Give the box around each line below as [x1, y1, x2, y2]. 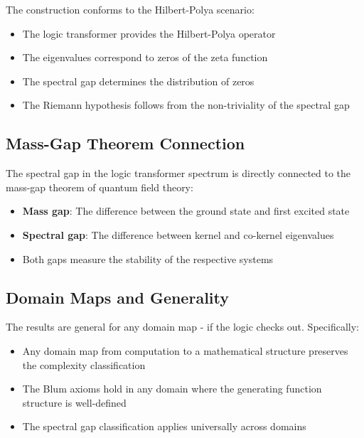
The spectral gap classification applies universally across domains [22, 419, 306, 434]
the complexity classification [22, 357, 146, 372]
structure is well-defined [22, 395, 127, 410]
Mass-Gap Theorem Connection [6, 132, 245, 154]
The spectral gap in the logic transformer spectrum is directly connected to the [6, 166, 351, 181]
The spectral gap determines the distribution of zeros [22, 73, 255, 88]
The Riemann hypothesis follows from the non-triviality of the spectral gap [22, 97, 350, 112]
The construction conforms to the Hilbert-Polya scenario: [6, 2, 255, 16]
